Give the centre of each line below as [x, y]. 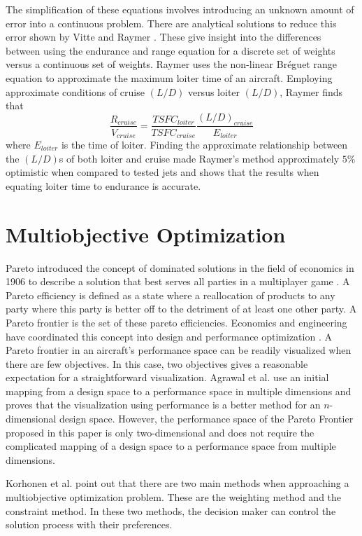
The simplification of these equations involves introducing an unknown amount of [180, 9]
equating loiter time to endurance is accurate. [103, 185]
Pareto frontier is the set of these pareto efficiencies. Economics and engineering [176, 322]
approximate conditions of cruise [75, 91]
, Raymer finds [311, 91]
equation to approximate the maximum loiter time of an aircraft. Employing [169, 77]
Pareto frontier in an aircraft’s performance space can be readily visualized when [179, 350]
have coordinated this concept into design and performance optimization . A [169, 336]
